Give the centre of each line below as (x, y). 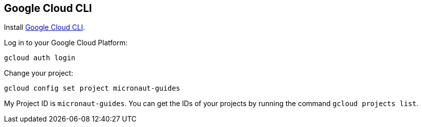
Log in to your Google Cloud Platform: (66, 43)
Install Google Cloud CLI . (45, 27)
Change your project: (39, 73)
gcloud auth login (40, 58)
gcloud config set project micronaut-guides (92, 88)
